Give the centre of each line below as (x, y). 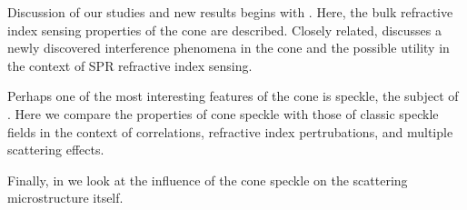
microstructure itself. (65, 198)
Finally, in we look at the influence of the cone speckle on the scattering (208, 180)
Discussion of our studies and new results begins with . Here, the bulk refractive (230, 12)
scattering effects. (56, 150)
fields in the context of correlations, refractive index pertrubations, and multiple (230, 131)
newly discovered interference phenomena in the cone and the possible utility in (229, 48)
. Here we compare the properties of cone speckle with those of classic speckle (223, 113)
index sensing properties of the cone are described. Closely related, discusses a (225, 30)
